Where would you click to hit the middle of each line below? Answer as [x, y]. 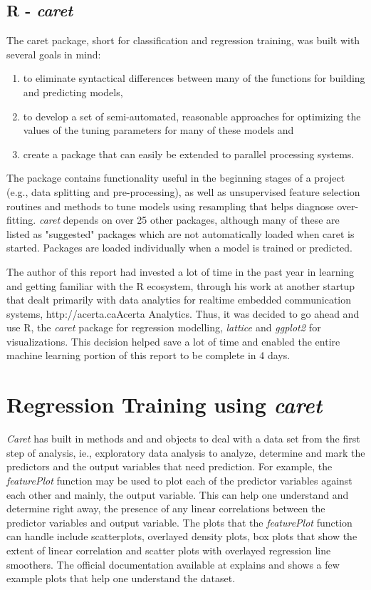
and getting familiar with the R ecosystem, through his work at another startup [181, 285]
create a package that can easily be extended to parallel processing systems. [189, 154]
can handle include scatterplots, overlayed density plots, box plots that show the [182, 536]
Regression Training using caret [164, 405]
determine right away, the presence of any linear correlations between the [166, 508]
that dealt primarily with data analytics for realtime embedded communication [179, 300]
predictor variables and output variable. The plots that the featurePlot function [179, 522]
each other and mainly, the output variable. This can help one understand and [178, 494]
